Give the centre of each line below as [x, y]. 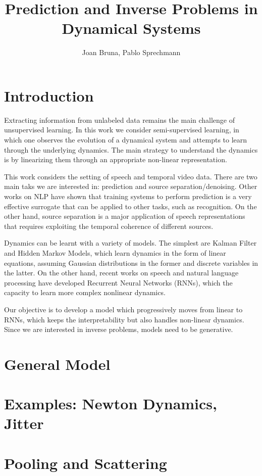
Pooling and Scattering [86, 463]
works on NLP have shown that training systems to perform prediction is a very [128, 196]
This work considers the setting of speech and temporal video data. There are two [131, 176]
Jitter [24, 423]
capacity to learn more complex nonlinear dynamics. [85, 292]
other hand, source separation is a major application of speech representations [125, 216]
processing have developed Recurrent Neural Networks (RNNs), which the [118, 282]
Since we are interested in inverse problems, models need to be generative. [119, 329]
